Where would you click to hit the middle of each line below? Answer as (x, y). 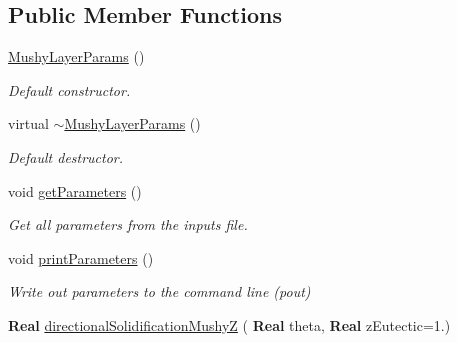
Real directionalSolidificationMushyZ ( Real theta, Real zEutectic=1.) (229, 324)
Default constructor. (69, 89)
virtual (28, 123)
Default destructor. (66, 156)
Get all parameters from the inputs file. (128, 224)
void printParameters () (81, 257)
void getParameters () (75, 190)
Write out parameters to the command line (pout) (159, 291)
